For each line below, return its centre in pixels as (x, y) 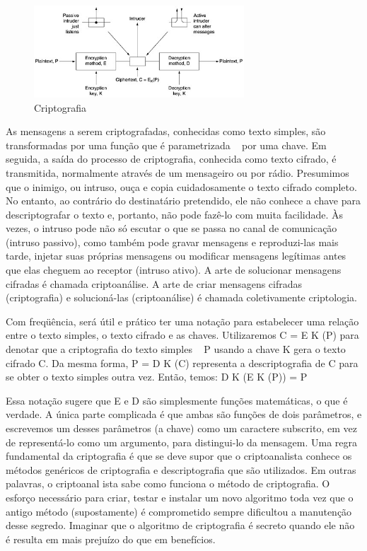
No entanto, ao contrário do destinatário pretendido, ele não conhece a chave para (183, 201)
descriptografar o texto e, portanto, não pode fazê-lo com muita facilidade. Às (175, 214)
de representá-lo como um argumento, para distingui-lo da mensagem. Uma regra (182, 442)
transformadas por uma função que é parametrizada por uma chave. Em (166, 145)
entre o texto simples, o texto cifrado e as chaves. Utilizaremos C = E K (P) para (182, 335)
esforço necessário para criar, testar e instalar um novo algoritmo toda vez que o (180, 497)
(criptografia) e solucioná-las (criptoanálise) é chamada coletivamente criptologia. (181, 297)
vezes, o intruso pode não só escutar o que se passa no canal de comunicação (171, 228)
